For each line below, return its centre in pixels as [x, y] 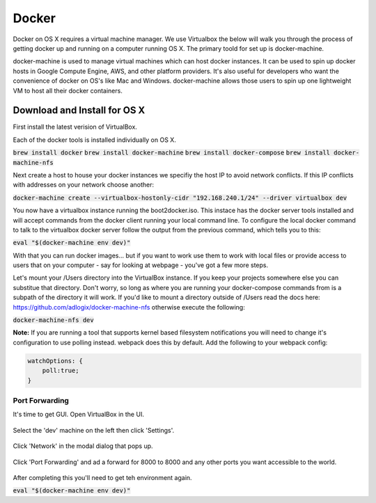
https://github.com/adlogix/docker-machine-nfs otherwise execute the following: [129, 307]
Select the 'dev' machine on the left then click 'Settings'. [93, 430]
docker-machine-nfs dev [53, 320]
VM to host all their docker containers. [68, 90]
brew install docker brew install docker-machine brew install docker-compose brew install [172, 153]
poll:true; [61, 371]
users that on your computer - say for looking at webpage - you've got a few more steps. [140, 265]
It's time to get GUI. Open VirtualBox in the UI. [78, 415]
